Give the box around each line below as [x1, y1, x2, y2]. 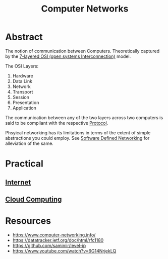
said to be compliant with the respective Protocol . [5, 120, 108, 126]
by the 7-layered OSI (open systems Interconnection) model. [5, 53, 131, 59]
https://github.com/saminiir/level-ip [12, 242, 86, 248]
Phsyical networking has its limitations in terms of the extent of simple [5, 129, 151, 136]
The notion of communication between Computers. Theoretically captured [5, 48, 160, 54]
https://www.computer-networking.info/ [12, 232, 96, 238]
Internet [5, 178, 31, 187]
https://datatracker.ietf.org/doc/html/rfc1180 [12, 237, 104, 243]
